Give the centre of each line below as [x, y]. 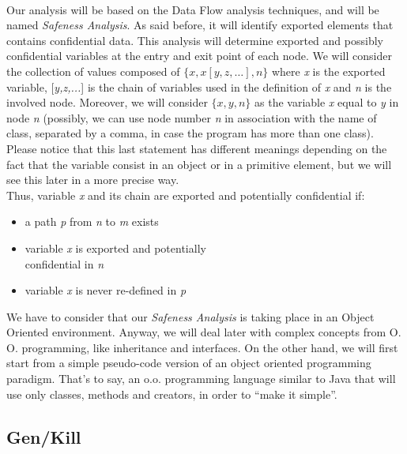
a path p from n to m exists [92, 221]
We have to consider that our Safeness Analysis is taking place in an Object [190, 316]
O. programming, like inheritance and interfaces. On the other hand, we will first [202, 347]
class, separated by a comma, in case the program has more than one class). [190, 133]
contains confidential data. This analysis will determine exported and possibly [195, 40]
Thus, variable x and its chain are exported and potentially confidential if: [186, 195]
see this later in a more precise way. [93, 180]
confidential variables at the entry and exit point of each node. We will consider [199, 56]
